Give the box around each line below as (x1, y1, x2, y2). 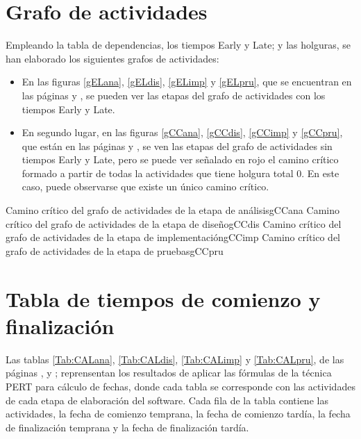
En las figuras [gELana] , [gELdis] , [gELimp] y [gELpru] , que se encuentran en (22, 74, 352, 89)
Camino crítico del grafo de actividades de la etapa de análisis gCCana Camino (6, 203, 339, 217)
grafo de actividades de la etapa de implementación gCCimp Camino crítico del (6, 230, 340, 245)
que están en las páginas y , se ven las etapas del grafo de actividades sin (22, 138, 333, 153)
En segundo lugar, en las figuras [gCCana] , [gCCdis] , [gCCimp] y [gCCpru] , (22, 125, 343, 140)
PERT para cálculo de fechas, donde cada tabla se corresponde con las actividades (6, 379, 355, 393)
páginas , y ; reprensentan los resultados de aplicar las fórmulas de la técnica (6, 365, 332, 380)
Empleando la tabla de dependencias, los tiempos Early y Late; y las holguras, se (6, 38, 351, 52)
